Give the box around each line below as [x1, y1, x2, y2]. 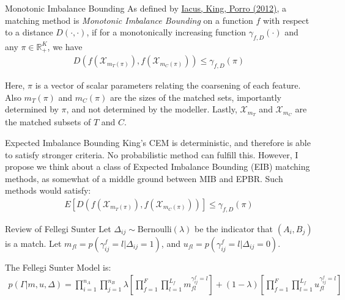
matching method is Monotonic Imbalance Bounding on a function [5, 13, 253, 26]
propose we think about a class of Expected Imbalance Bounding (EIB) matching [5, 160, 310, 173]
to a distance [5, 26, 53, 38]
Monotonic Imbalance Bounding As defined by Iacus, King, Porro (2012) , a [5, 2, 286, 14]
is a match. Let [5, 236, 62, 249]
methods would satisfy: [5, 184, 91, 197]
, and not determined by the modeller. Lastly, [66, 103, 237, 115]
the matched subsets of [5, 115, 91, 128]
